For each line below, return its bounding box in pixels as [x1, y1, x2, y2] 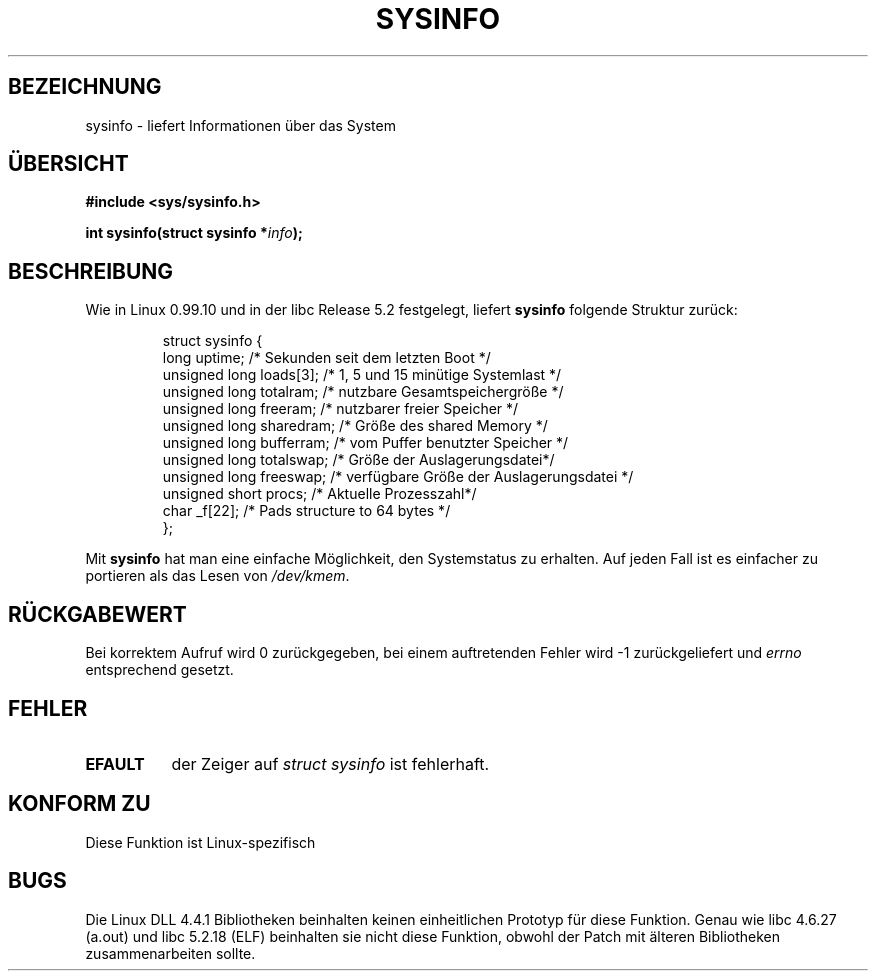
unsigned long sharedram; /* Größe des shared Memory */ [162, 417, 548, 435]
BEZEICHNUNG [8, 74, 162, 100]
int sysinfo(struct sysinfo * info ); [85, 224, 303, 242]
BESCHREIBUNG [8, 258, 174, 284]
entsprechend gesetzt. [85, 661, 234, 679]
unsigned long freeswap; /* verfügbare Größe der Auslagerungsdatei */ [162, 468, 634, 486]
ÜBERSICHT [8, 151, 129, 177]
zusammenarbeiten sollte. [85, 944, 256, 962]
